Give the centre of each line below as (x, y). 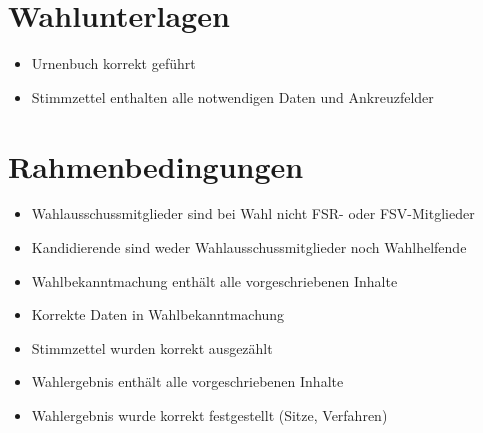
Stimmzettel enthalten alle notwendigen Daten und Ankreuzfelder (232, 96)
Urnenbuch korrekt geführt (113, 63)
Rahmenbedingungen (156, 165)
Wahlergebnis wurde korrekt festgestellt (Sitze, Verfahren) (209, 415)
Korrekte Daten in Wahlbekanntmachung (158, 314)
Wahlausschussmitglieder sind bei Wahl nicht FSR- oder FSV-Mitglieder (253, 213)
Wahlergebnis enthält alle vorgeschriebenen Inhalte (187, 381)
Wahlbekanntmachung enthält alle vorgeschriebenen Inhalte (214, 280)
